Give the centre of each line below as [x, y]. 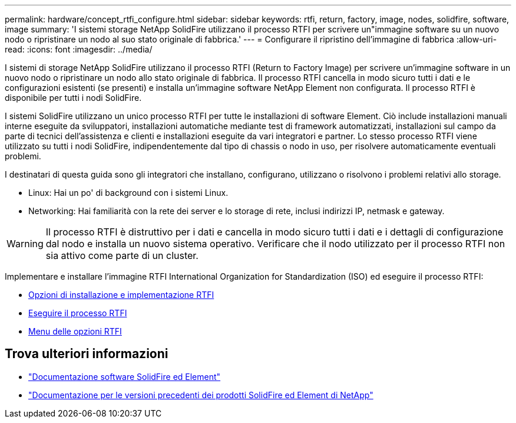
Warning [25, 244]
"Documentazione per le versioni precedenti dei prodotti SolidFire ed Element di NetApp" [201, 395]
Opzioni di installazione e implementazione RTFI [121, 295]
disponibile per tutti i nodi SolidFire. [73, 98]
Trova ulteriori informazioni [87, 354]
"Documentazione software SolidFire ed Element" [125, 376]
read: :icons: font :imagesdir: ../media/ [79, 49]
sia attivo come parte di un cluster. [122, 255]
